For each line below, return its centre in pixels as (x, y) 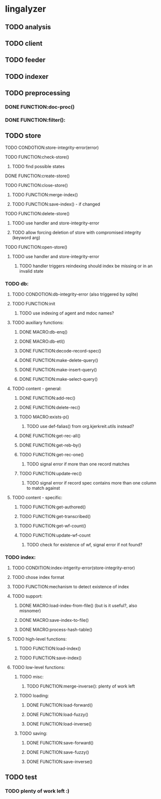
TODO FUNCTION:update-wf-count (55, 535)
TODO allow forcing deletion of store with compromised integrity (77, 232)
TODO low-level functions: (39, 668)
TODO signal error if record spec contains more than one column (91, 483)
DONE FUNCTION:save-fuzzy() (58, 752)
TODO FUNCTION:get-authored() (53, 507)
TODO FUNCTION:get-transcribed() (55, 517)
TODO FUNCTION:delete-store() (37, 213)
